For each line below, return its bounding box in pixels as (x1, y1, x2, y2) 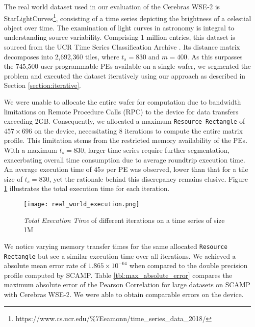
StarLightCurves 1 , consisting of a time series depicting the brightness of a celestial (4, 11, 251, 23)
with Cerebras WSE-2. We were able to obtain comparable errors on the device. (4, 289, 244, 299)
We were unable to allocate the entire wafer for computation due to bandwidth (4, 97, 241, 107)
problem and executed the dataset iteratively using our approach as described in (4, 70, 246, 81)
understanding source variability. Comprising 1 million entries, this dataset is (4, 32, 235, 42)
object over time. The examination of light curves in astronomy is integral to (4, 22, 234, 32)
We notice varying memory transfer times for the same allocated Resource (4, 241, 228, 251)
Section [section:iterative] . (4, 80, 81, 90)
